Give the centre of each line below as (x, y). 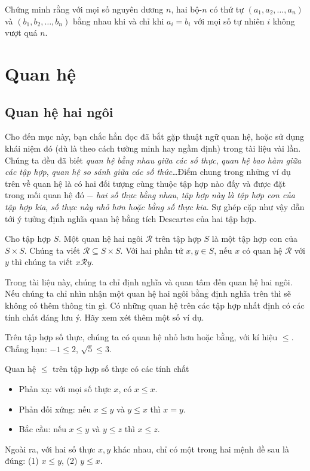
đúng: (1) (22, 461)
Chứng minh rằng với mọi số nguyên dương (84, 9)
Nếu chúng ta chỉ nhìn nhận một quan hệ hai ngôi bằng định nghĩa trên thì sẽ (148, 293)
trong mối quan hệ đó (44, 195)
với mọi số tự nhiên (229, 21)
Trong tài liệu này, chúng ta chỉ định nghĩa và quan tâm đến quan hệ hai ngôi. (149, 281)
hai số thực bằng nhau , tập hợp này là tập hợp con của (195, 195)
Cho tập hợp (28, 238)
